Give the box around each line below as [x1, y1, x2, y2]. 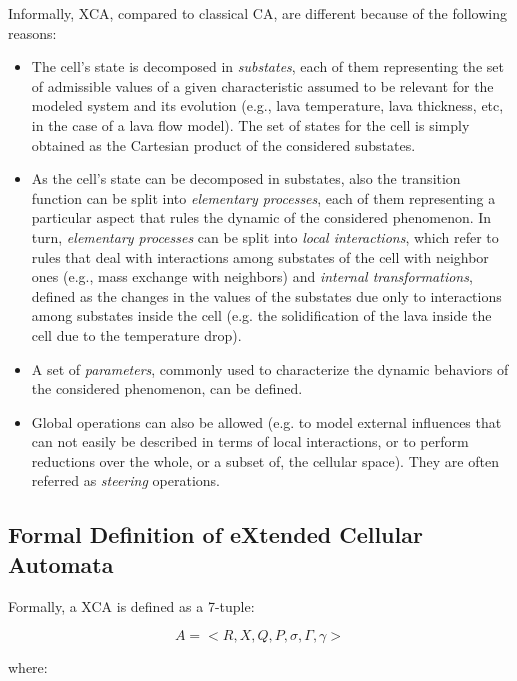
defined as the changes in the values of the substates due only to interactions [31, 285, 502, 306]
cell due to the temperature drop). [31, 324, 242, 345]
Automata [8, 548, 114, 579]
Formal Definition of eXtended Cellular [8, 519, 423, 550]
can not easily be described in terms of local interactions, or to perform [31, 431, 469, 452]
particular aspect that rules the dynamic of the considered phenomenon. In [31, 207, 492, 228]
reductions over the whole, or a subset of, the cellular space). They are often [31, 450, 499, 471]
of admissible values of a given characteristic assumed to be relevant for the [31, 75, 494, 96]
